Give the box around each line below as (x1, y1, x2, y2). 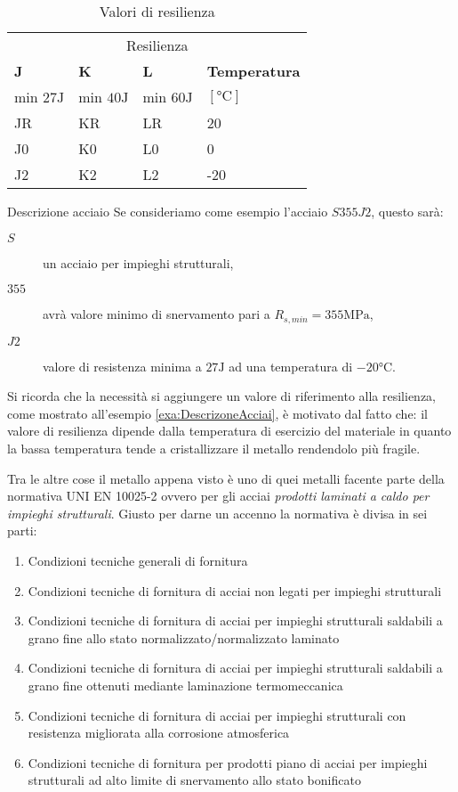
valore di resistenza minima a (43, 356, 202, 375)
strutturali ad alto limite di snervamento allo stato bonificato (28, 771, 361, 789)
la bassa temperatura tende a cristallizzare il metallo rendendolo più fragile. (7, 439, 421, 458)
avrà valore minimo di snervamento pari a (43, 305, 270, 323)
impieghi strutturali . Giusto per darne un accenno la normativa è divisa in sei (7, 503, 428, 522)
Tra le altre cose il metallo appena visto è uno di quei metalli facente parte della (7, 469, 445, 487)
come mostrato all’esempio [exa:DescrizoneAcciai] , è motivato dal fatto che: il (7, 404, 428, 422)
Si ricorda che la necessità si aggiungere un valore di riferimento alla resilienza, (7, 387, 437, 405)
